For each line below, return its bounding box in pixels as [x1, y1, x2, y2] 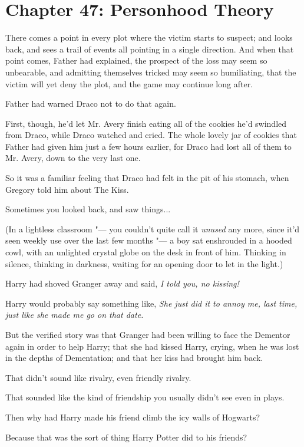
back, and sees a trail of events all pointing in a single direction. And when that [5, 42, 294, 55]
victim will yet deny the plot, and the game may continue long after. [5, 77, 253, 90]
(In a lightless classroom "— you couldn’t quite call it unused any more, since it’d [5, 222, 300, 235]
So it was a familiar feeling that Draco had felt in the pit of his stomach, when [5, 172, 289, 184]
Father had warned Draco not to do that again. [5, 97, 176, 110]
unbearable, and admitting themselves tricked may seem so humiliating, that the [5, 65, 296, 78]
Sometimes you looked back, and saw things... [5, 203, 171, 215]
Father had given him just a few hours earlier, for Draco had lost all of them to [5, 140, 292, 152]
